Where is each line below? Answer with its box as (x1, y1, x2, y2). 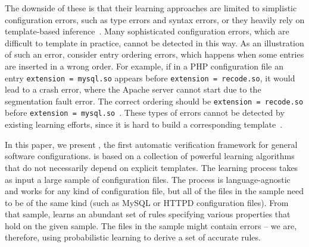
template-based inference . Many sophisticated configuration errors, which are (5, 25, 289, 37)
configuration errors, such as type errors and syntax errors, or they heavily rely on (5, 13, 305, 26)
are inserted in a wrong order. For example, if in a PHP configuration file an (5, 59, 284, 72)
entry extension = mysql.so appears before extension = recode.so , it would (5, 71, 295, 84)
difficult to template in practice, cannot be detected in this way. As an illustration (5, 36, 304, 49)
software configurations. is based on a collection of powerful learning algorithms (5, 150, 295, 162)
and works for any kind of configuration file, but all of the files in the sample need (5, 185, 304, 197)
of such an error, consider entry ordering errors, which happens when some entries (5, 48, 304, 61)
